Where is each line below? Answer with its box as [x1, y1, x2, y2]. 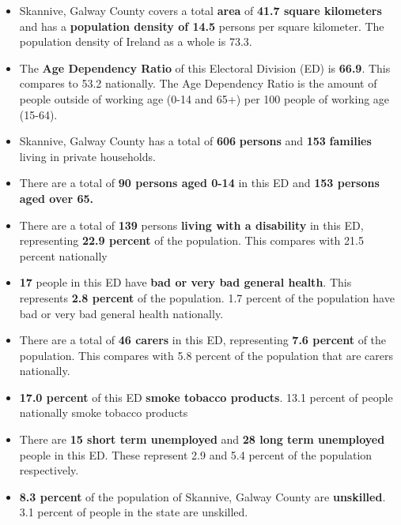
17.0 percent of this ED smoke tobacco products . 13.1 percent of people [19, 388, 393, 405]
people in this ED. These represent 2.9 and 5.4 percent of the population [19, 446, 373, 463]
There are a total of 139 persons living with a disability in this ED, [19, 216, 364, 233]
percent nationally [19, 247, 108, 264]
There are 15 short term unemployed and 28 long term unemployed [19, 431, 385, 448]
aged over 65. [19, 189, 93, 206]
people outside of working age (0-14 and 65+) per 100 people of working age [19, 90, 390, 107]
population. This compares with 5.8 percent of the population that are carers [19, 347, 393, 363]
